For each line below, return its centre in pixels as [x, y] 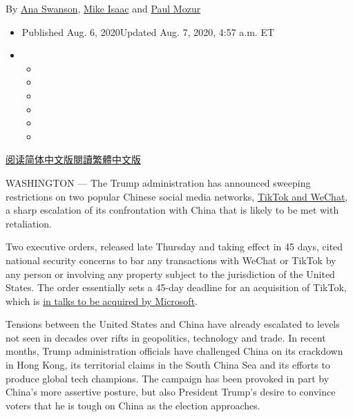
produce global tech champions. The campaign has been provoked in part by [168, 378]
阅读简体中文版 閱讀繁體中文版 [73, 159]
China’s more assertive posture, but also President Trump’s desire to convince [171, 392]
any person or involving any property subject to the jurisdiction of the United [170, 274]
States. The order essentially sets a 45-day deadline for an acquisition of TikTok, [176, 287]
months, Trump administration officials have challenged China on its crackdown [174, 351]
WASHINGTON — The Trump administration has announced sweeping [158, 182]
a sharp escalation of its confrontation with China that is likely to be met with [172, 210]
